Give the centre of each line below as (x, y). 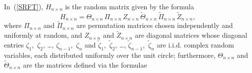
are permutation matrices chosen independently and (155, 25)
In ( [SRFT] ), (24, 6)
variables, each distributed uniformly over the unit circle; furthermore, (110, 55)
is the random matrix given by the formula (130, 6)
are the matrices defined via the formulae (85, 64)
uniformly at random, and (43, 35)
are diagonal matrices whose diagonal (191, 35)
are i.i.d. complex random (195, 45)
